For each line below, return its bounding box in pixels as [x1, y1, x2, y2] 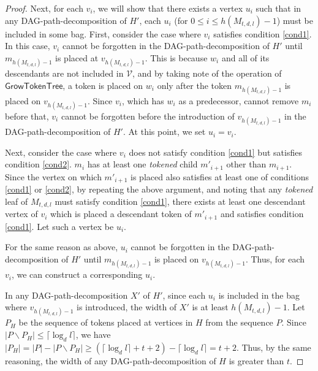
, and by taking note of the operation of [132, 66, 282, 79]
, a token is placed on [62, 78, 143, 91]
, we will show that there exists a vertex [93, 2, 243, 14]
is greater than [229, 354, 284, 367]
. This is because [145, 51, 208, 64]
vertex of [5, 207, 38, 220]
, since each [162, 288, 206, 301]
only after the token [157, 78, 232, 91]
